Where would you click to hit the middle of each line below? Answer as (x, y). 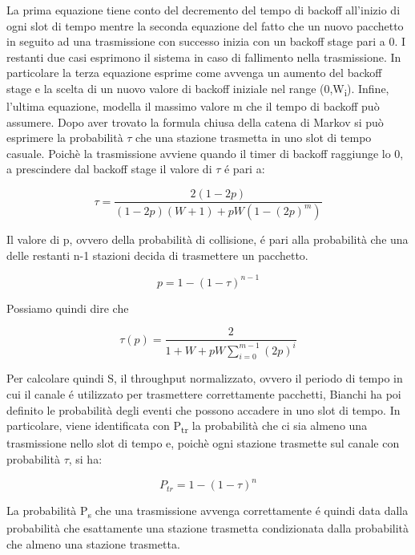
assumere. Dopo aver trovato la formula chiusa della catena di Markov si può (195, 122)
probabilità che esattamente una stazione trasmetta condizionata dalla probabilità (208, 528)
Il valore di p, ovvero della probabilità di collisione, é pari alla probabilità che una (207, 239)
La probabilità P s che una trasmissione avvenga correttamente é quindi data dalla (207, 511)
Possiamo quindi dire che (68, 308)
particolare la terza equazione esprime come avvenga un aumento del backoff (194, 73)
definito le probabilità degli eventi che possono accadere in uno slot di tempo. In (203, 409)
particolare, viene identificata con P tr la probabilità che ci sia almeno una (187, 427)
